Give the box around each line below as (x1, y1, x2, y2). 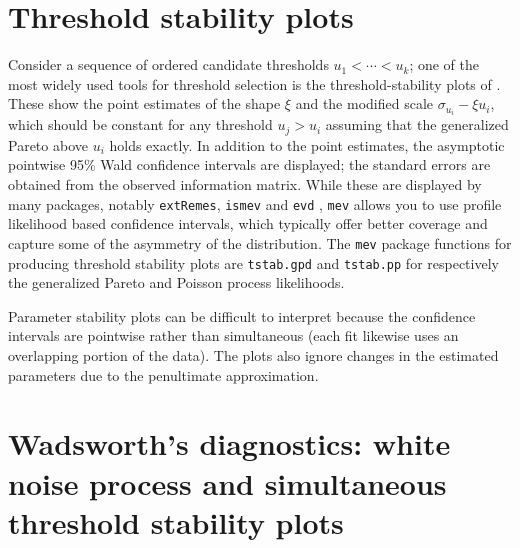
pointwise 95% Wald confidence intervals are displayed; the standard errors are (8, 154, 491, 175)
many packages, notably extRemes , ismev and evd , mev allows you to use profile (8, 193, 502, 214)
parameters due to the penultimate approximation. (8, 364, 319, 385)
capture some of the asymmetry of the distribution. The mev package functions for (8, 232, 512, 253)
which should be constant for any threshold (8, 114, 273, 135)
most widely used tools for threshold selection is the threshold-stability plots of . (8, 73, 501, 94)
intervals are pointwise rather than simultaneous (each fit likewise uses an (8, 325, 459, 346)
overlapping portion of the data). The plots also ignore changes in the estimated (8, 344, 499, 365)
